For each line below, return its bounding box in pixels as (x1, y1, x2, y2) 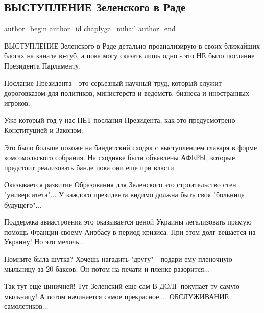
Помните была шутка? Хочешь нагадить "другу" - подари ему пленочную (4, 253, 232, 264)
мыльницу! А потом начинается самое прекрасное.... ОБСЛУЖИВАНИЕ (4, 290, 229, 301)
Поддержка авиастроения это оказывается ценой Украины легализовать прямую (4, 216, 252, 227)
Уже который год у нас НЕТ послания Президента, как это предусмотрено (4, 115, 235, 125)
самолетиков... (4, 301, 49, 311)
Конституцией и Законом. (4, 124, 83, 135)
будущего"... (4, 199, 42, 210)
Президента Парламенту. (4, 60, 81, 71)
